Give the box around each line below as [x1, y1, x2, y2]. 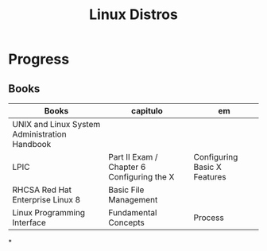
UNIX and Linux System [12, 119, 101, 129]
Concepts [108, 217, 145, 228]
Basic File [108, 184, 145, 195]
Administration [12, 129, 67, 140]
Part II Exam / [108, 152, 158, 162]
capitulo [130, 106, 163, 116]
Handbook [12, 139, 52, 149]
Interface [12, 217, 46, 228]
